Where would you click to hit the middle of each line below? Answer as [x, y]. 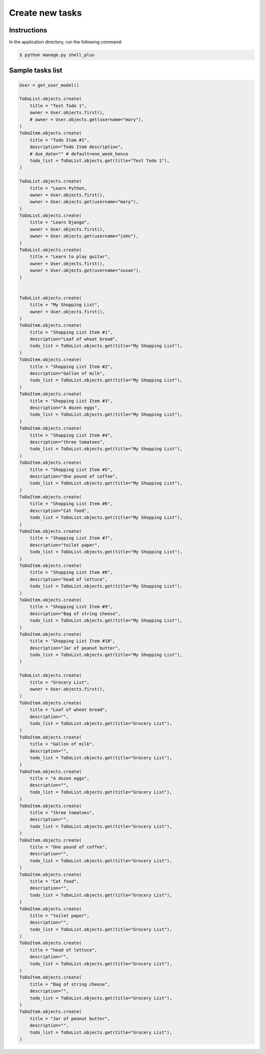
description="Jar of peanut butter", [75, 648]
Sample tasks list [36, 70]
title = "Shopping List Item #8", [71, 572]
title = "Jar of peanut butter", [70, 1018]
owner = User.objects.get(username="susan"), [85, 270]
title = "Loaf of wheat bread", [69, 710]
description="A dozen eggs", [65, 408]
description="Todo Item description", [76, 147]
